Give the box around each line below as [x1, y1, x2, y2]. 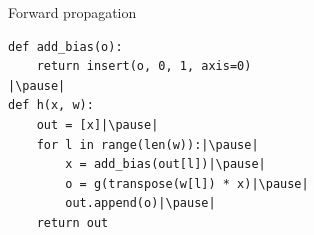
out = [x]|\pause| [36, 117, 159, 132]
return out [36, 215, 109, 230]
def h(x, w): [8, 98, 94, 113]
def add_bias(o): [8, 39, 123, 54]
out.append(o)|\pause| [65, 196, 216, 211]
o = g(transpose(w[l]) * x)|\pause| [65, 176, 309, 191]
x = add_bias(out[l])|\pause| [65, 157, 266, 172]
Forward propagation [8, 2, 137, 22]
